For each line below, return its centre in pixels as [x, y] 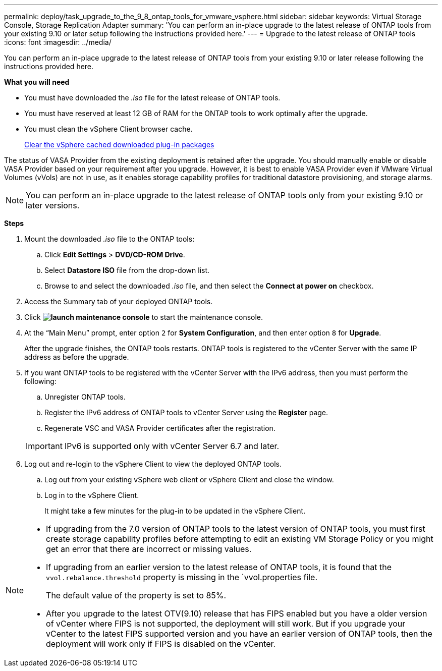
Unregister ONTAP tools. [85, 397]
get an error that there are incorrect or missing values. [149, 549]
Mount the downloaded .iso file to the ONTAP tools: [109, 239]
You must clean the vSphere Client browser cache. [108, 129]
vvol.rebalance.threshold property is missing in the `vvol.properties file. [182, 577]
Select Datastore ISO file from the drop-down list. [127, 270]
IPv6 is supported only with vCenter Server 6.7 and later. [172, 446]
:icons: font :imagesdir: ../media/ [58, 42]
